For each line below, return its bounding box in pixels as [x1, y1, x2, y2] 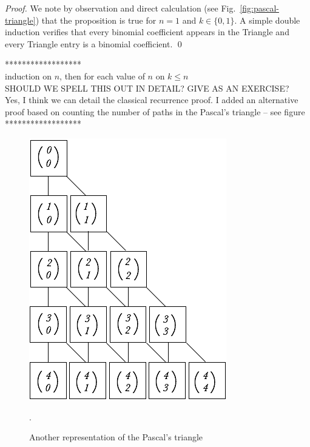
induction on [5, 69, 52, 82]
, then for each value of [59, 69, 145, 82]
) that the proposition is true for [35, 13, 157, 26]
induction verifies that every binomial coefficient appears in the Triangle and [5, 25, 289, 38]
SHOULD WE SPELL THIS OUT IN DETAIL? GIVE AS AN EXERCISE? [5, 81, 289, 94]
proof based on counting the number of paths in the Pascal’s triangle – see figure [5, 105, 305, 118]
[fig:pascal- [240, 2, 279, 14]
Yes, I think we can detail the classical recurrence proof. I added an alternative [5, 93, 298, 106]
